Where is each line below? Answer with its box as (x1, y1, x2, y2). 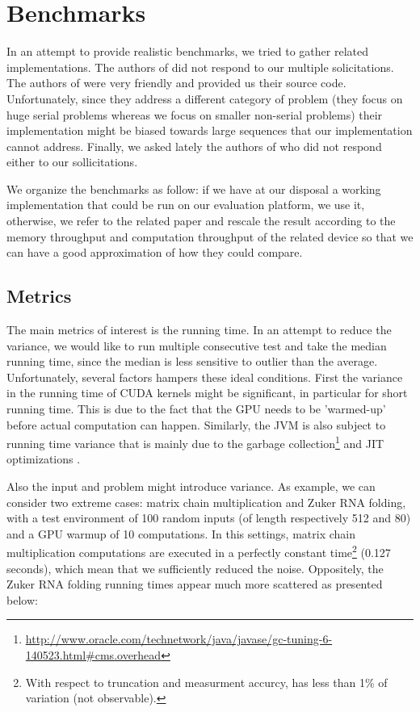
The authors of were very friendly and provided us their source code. (6, 74, 346, 91)
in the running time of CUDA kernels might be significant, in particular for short (6, 384, 408, 401)
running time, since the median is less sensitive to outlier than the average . (6, 353, 378, 370)
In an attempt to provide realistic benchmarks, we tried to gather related (6, 43, 368, 60)
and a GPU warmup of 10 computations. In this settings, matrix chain (6, 525, 355, 542)
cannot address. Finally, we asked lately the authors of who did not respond (6, 137, 382, 154)
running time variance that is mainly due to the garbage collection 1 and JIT (6, 433, 384, 451)
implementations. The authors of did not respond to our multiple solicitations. (6, 58, 394, 75)
